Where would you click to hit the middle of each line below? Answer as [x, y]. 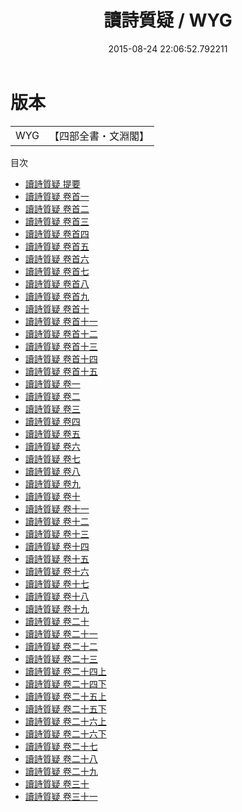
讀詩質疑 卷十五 [57, 558]
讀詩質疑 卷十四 [57, 546]
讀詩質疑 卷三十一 [61, 796]
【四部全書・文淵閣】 [99, 136]
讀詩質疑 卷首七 [57, 271]
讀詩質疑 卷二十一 [61, 633]
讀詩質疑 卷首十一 [61, 321]
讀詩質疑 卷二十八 [61, 758]
